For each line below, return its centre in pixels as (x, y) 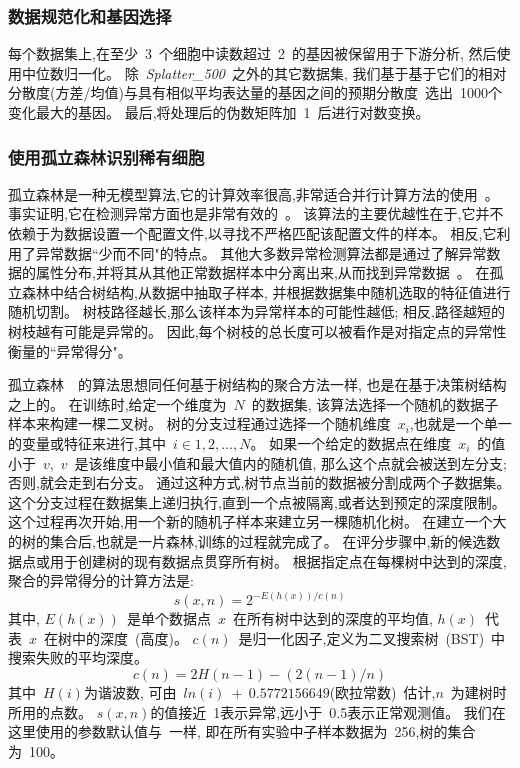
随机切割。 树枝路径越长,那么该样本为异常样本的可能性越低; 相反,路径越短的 (256, 311)
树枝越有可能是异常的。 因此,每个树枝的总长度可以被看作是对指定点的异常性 (257, 330)
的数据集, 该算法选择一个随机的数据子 (375, 403)
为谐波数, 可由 (130, 691)
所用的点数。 (50, 711)
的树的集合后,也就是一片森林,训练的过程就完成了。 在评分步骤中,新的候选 (247, 540)
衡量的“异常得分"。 (70, 350)
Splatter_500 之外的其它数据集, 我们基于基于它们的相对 (326, 72)
